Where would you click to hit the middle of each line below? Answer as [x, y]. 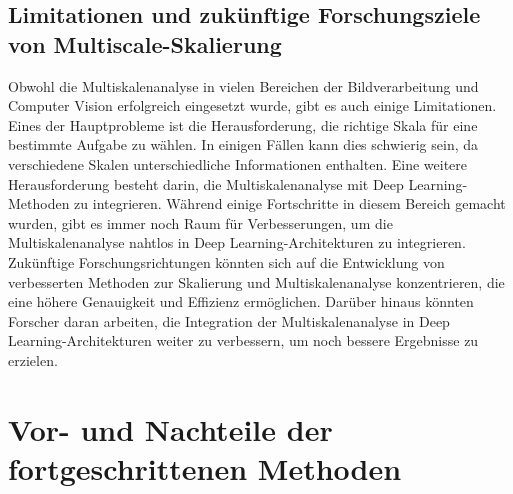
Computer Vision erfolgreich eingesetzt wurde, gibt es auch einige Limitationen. [252, 105]
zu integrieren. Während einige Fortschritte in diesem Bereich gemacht [290, 203]
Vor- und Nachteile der [170, 428]
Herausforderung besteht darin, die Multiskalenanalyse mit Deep [206, 183]
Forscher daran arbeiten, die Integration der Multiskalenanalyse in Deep [229, 320]
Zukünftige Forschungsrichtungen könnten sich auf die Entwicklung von [226, 261]
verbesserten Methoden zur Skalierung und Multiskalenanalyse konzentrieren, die [256, 281]
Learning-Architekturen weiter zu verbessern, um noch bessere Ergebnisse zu [243, 340]
